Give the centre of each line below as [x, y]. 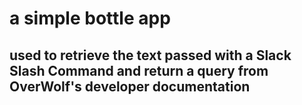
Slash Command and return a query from [139, 70]
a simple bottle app [90, 18]
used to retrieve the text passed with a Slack [150, 55]
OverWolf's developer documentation [130, 86]
